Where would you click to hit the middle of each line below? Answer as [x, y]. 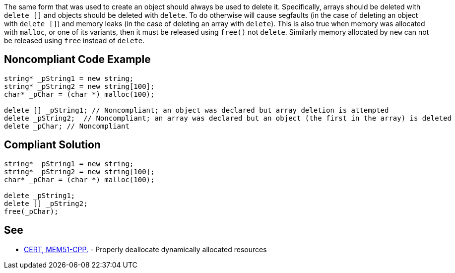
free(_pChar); [31, 211]
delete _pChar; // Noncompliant [67, 126]
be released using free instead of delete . [74, 40]
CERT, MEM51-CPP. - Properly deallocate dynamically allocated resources [145, 249]
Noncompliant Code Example [77, 60]
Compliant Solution [52, 145]
